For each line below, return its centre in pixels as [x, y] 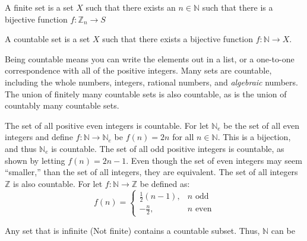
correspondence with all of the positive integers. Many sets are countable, [138, 70]
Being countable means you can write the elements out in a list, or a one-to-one [150, 58]
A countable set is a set [48, 39]
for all [183, 137]
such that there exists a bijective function [178, 39]
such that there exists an [131, 7]
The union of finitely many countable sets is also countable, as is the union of [146, 93]
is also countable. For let [58, 183]
